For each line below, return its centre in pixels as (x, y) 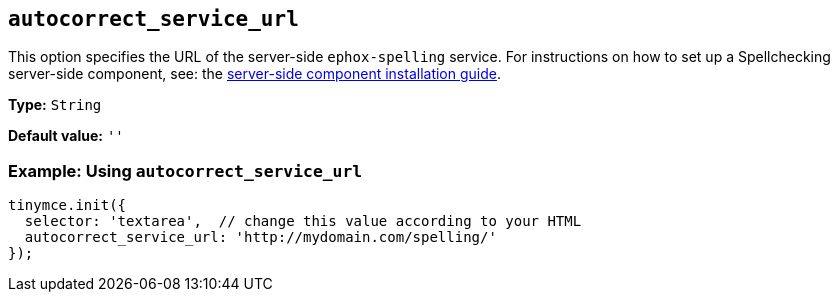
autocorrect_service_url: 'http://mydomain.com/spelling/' (260, 237)
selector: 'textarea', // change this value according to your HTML (303, 221)
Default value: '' (66, 136)
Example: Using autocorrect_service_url (185, 170)
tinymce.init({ (67, 205)
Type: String (55, 105)
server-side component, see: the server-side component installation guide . (255, 74)
